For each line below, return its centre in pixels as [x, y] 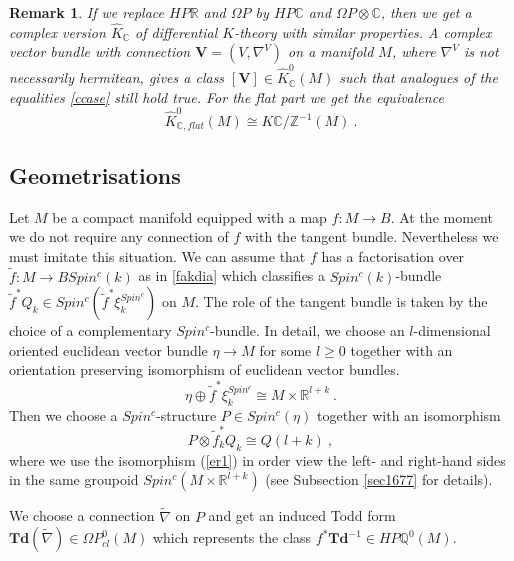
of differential [176, 31]
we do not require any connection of [119, 236]
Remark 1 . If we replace [86, 12]
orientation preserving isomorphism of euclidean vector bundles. [204, 369]
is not [481, 51]
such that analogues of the [418, 77]
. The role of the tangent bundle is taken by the [341, 301]
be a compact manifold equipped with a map [189, 216]
